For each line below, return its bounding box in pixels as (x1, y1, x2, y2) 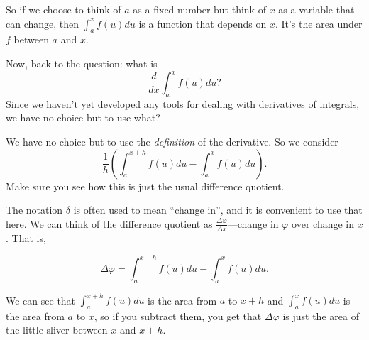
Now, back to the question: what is (6, 55, 158, 70)
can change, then (6, 16, 79, 31)
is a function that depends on (138, 16, 267, 31)
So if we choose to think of (6, 2, 121, 16)
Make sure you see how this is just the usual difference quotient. (6, 178, 285, 193)
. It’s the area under (275, 16, 363, 31)
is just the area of (282, 308, 359, 323)
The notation (6, 202, 63, 217)
